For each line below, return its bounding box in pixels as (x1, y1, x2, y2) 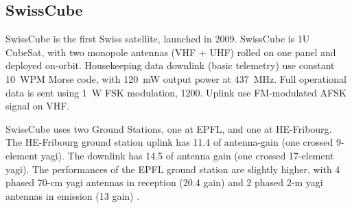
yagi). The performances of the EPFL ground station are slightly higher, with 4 (5, 161, 340, 176)
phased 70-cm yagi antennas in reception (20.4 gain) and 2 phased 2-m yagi (5, 175, 323, 190)
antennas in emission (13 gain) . (5, 188, 140, 203)
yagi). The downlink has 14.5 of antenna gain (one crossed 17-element (40, 148, 334, 162)
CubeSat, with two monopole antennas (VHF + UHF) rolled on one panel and (5, 44, 336, 59)
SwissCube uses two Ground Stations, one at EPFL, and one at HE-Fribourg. (5, 121, 332, 135)
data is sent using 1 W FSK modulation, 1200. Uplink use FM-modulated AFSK (5, 85, 347, 99)
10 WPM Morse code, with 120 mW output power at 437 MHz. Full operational (5, 71, 347, 86)
